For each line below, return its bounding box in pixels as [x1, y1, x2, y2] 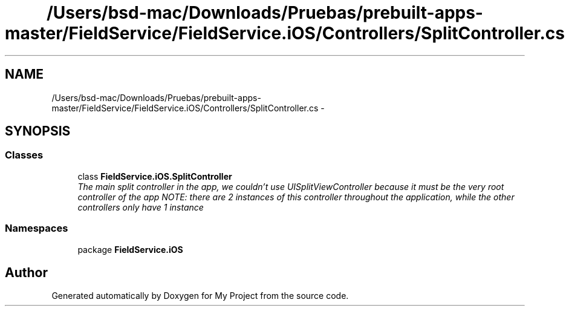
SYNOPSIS [5, 123, 71, 139]
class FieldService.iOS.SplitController [77, 171, 232, 182]
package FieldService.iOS [77, 244, 183, 255]
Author [5, 264, 48, 280]
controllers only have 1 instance [77, 201, 204, 212]
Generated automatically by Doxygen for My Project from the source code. [51, 290, 349, 301]
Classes [5, 149, 44, 162]
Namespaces [5, 222, 68, 235]
